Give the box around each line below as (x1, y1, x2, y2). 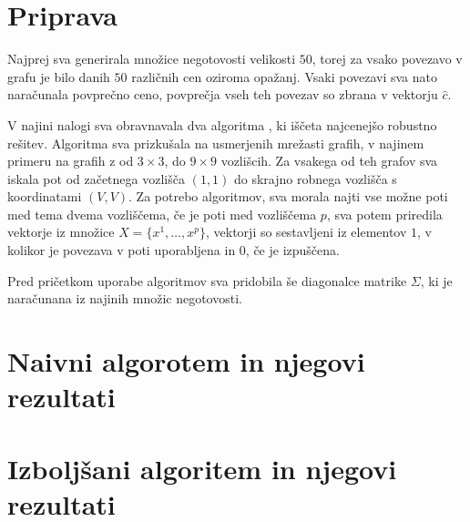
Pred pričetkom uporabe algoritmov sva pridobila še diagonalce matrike (7, 271, 407, 290)
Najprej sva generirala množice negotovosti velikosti (7, 49, 296, 68)
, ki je (420, 271, 453, 290)
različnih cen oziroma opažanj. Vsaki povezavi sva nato (131, 67, 438, 86)
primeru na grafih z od (7, 151, 134, 170)
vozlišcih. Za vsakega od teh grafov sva (220, 151, 438, 170)
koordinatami (7, 187, 82, 206)
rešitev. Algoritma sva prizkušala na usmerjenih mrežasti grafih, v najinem (7, 133, 424, 152)
